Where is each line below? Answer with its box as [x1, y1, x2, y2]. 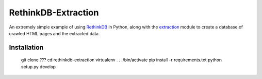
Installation [9, 43, 44, 52]
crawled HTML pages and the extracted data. [9, 30, 100, 36]
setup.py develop [21, 64, 56, 69]
